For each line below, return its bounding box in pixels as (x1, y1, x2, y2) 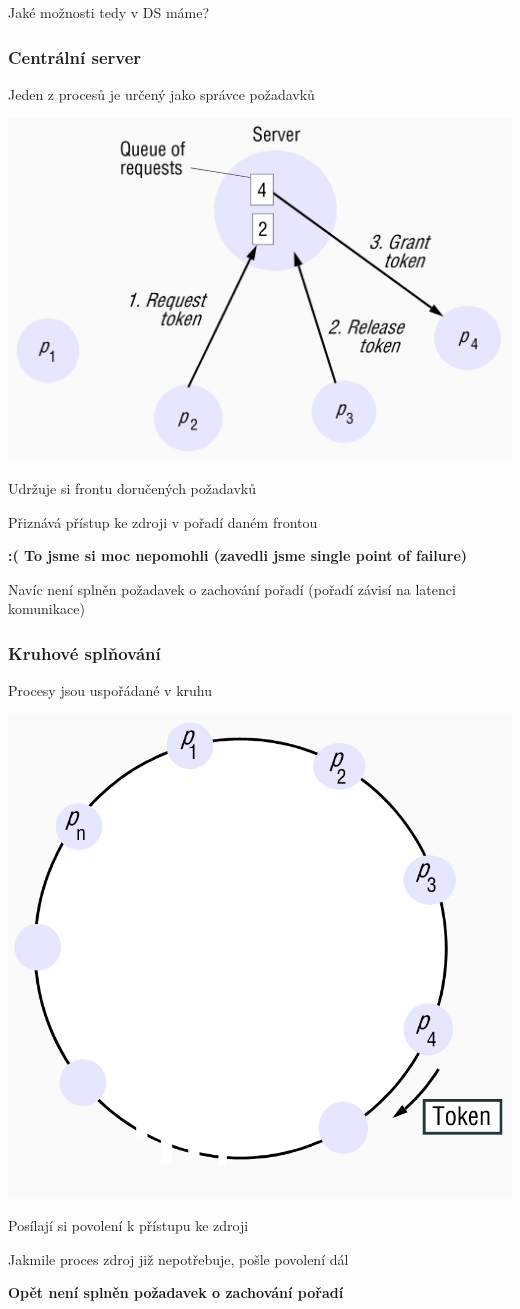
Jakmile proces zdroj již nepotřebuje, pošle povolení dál (8, 1248, 349, 1269)
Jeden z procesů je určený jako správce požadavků (8, 83, 315, 104)
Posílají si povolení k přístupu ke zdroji (8, 1214, 249, 1235)
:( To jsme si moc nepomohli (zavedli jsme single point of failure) (8, 545, 468, 566)
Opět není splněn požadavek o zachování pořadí (8, 1282, 344, 1303)
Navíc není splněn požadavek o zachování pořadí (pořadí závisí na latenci (8, 578, 456, 599)
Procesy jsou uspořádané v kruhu (8, 680, 212, 701)
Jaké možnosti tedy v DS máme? (8, 2, 210, 22)
